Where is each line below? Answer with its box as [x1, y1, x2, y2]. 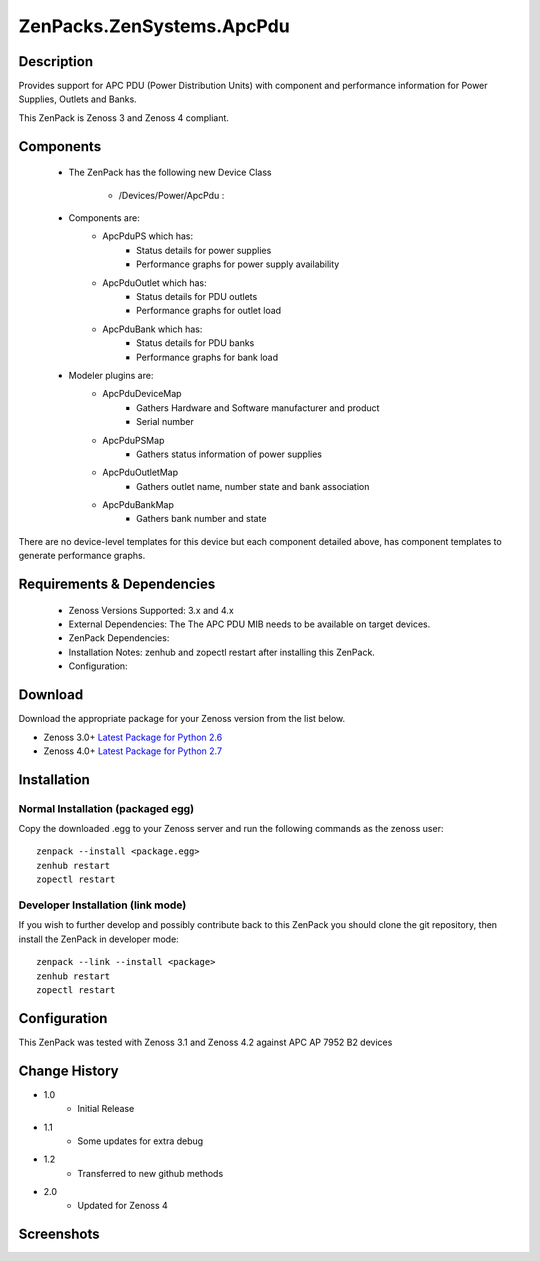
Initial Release [77, 1103, 135, 1115]
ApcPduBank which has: [102, 323, 203, 335]
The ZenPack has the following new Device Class [68, 166, 272, 179]
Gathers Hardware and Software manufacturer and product [136, 401, 380, 414]
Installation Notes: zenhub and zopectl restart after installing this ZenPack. [68, 646, 375, 658]
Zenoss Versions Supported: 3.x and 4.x [68, 604, 234, 616]
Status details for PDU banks [136, 337, 255, 349]
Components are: [68, 212, 140, 224]
